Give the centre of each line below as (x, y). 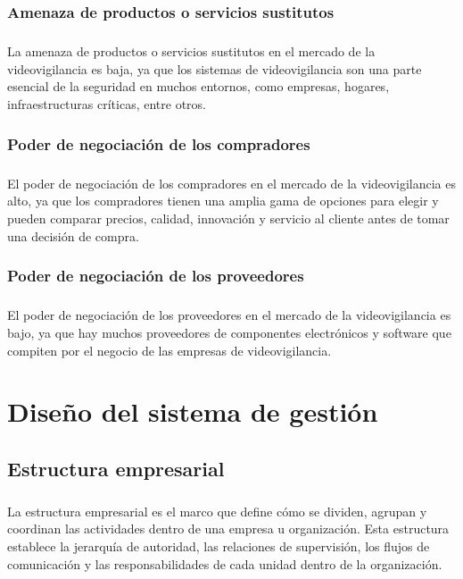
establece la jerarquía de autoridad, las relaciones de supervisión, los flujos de (219, 545)
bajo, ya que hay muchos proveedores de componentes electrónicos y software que (229, 332)
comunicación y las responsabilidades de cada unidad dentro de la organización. (225, 563)
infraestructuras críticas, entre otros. (107, 104)
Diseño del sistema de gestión (193, 411)
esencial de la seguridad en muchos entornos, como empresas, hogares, (198, 86)
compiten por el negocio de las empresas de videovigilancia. (169, 350)
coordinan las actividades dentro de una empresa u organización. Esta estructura (228, 529)
